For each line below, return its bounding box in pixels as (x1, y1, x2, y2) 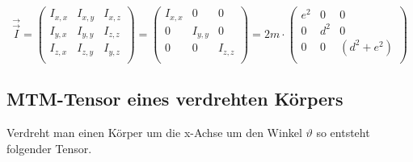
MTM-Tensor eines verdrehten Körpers (6, 86, 343, 111)
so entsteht (316, 123, 370, 140)
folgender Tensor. (6, 139, 92, 156)
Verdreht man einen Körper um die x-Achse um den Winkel (6, 123, 302, 140)
